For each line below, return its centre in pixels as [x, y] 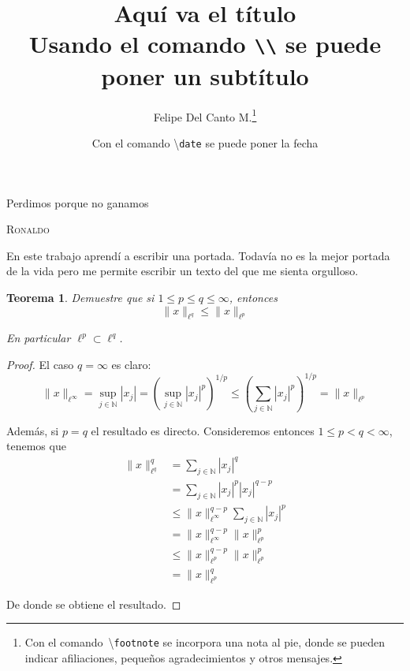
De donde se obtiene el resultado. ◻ [94, 604]
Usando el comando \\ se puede [205, 44]
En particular [39, 338]
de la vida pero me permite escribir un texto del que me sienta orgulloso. [183, 271]
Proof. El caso [40, 364]
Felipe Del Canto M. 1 [205, 115]
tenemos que [36, 446]
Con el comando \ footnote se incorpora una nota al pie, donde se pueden [205, 642]
